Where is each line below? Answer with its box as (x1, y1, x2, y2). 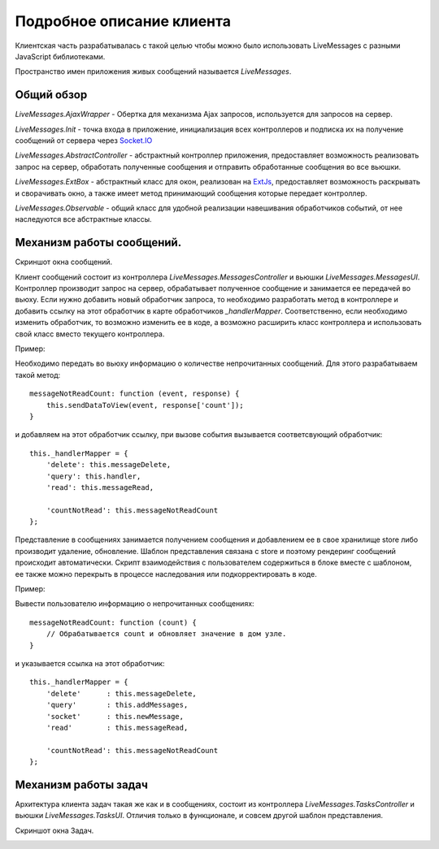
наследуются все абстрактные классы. (15, 214, 152, 224)
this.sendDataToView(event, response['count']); (46, 401, 244, 409)
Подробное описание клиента (15, 12, 232, 30)
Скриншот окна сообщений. (15, 257, 113, 267)
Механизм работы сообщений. (15, 236, 182, 249)
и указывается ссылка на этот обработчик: (15, 658, 166, 668)
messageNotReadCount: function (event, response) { (29, 389, 240, 398)
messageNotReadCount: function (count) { (29, 617, 197, 627)
